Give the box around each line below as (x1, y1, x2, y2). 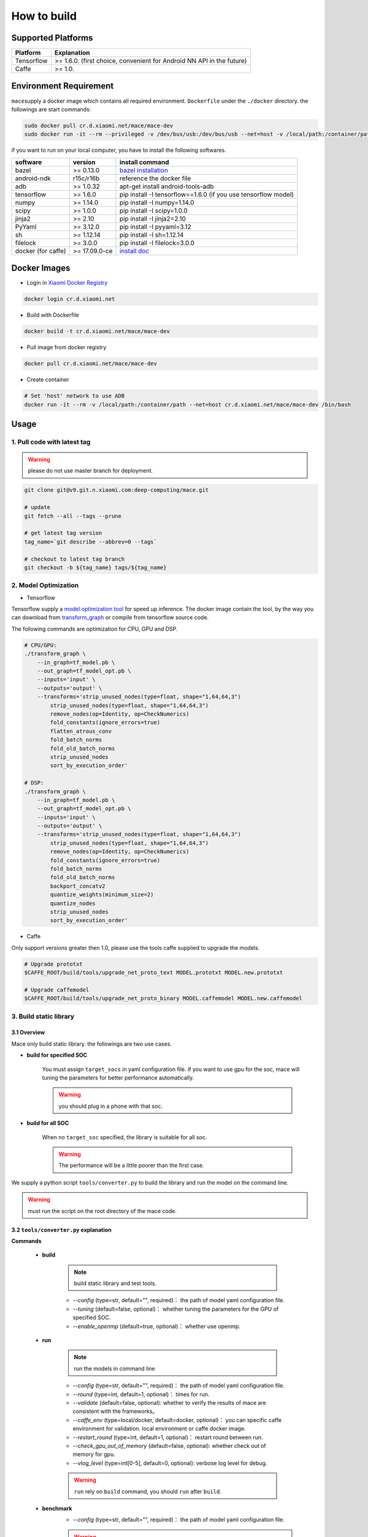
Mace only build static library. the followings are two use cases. (11, 1040, 172, 1048)
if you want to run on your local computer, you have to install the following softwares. (11, 146, 226, 154)
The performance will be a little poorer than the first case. (58, 1162, 205, 1169)
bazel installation (120, 166, 169, 175)
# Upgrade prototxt (24, 960, 83, 968)
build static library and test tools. (74, 1279, 156, 1287)
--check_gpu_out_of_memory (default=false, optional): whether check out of (72, 1442, 266, 1449)
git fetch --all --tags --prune (24, 512, 122, 520)
